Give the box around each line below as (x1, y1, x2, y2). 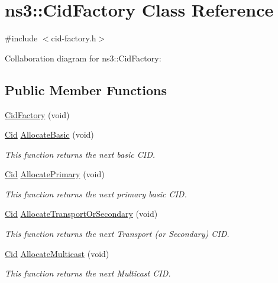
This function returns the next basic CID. (5, 148, 156, 160)
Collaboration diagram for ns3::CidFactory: (5, 51, 161, 64)
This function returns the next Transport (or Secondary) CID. (5, 227, 229, 240)
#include (5, 32, 38, 44)
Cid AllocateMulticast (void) (5, 247, 109, 259)
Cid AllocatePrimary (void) (5, 168, 105, 180)
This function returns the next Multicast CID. (5, 267, 171, 279)
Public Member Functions (5, 80, 167, 99)
